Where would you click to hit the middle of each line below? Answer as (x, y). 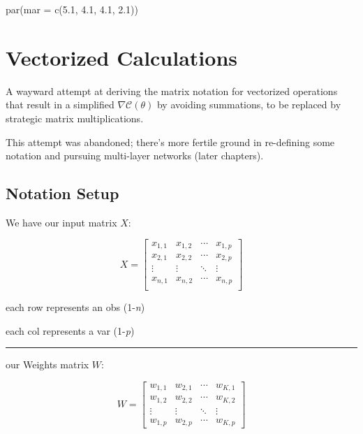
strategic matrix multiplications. (75, 118)
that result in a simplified (60, 104)
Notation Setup (62, 193)
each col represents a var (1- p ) (70, 330)
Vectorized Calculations (121, 57)
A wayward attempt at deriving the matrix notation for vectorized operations (172, 91)
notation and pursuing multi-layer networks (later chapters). (135, 155)
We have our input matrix (61, 222)
